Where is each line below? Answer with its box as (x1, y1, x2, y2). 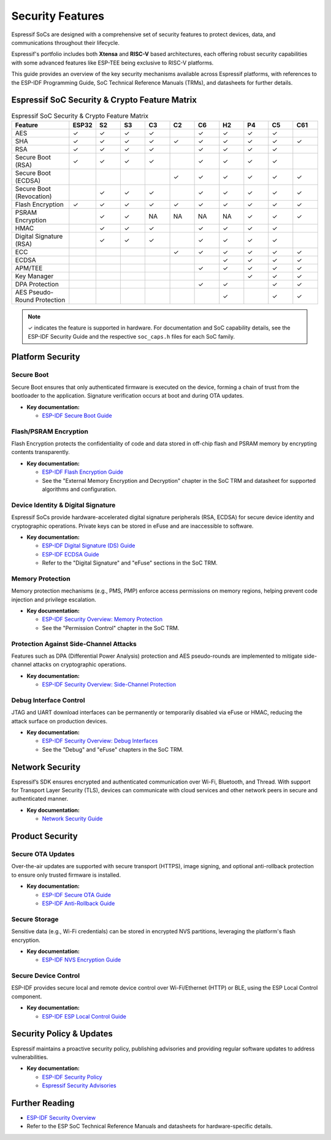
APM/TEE (15, 264, 43, 272)
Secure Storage (11, 915, 59, 923)
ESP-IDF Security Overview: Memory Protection (42, 615, 163, 623)
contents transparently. (11, 449, 70, 456)
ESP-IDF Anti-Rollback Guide (42, 899, 115, 907)
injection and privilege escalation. (11, 596, 96, 603)
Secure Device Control (11, 971, 80, 980)
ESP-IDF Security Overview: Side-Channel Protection (42, 681, 177, 688)
